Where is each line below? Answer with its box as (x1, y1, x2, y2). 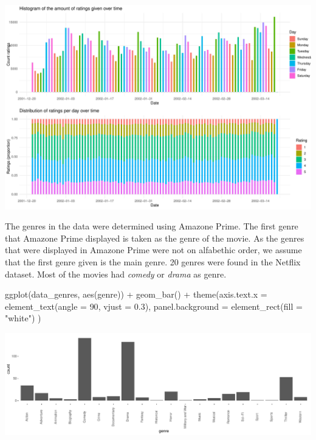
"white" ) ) (5, 312, 41, 324)
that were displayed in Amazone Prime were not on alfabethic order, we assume (5, 243, 302, 256)
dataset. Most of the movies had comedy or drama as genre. (5, 267, 227, 280)
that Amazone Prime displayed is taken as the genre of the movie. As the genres (5, 231, 304, 244)
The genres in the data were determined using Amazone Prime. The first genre (5, 220, 298, 232)
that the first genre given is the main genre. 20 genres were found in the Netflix (5, 256, 301, 268)
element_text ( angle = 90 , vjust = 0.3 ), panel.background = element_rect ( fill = (5, 299, 303, 312)
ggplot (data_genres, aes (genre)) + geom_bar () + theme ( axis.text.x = (5, 288, 267, 301)
